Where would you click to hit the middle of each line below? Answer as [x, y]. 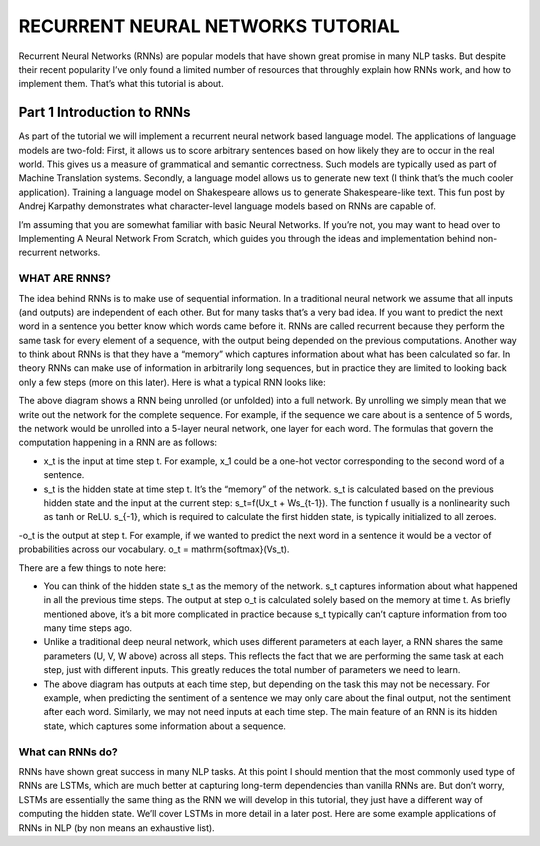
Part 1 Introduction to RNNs [104, 112]
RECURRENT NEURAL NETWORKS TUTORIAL [209, 26]
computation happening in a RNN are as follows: [118, 442]
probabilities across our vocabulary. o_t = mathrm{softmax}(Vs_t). [154, 549]
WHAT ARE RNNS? [65, 278]
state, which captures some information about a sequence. [165, 726]
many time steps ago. [88, 628]
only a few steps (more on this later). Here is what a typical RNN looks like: [172, 382]
